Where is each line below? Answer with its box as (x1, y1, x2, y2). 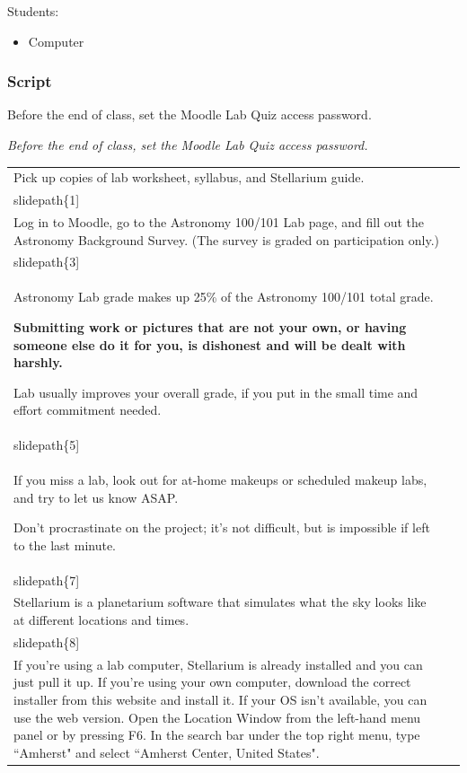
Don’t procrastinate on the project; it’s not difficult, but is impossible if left (13, 518, 430, 537)
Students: (7, 2, 59, 20)
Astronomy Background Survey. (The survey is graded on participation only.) (13, 230, 439, 249)
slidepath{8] (13, 632, 80, 651)
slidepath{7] (13, 570, 80, 589)
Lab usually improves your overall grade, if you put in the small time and (13, 382, 419, 401)
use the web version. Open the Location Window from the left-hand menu (13, 707, 421, 726)
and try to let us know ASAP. (13, 488, 179, 506)
